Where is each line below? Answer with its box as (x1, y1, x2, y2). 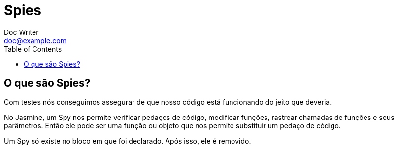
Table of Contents (4, 44, 62, 53)
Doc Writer (4, 28, 39, 36)
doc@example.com (4, 36, 66, 45)
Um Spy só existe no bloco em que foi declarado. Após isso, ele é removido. (4, 136, 251, 145)
